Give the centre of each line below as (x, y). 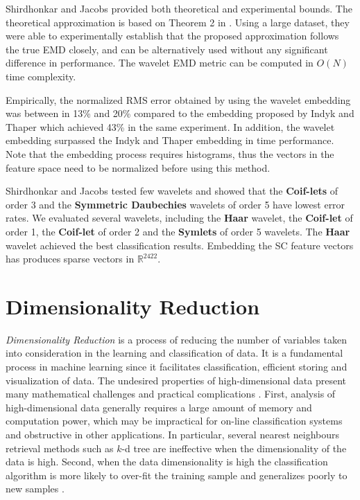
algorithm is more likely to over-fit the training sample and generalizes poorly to (177, 475)
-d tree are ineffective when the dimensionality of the (234, 448)
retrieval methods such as (60, 448)
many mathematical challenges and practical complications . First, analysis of (171, 394)
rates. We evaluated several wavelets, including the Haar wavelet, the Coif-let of (179, 218)
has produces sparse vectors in (70, 259)
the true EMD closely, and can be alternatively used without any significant (167, 49)
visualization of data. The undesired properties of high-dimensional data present (176, 380)
